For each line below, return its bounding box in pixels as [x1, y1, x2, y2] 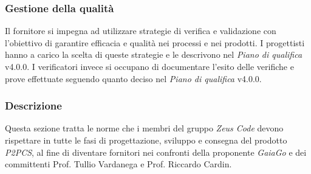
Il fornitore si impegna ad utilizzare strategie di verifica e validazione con [5, 24, 276, 37]
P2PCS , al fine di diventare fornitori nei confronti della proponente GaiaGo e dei [5, 145, 307, 158]
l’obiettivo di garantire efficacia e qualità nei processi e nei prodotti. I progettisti [5, 36, 305, 49]
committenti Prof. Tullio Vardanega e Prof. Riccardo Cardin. [5, 158, 232, 170]
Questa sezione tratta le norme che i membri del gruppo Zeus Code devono [5, 122, 284, 134]
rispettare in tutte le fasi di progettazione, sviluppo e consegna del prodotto [5, 134, 287, 146]
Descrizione [5, 98, 62, 113]
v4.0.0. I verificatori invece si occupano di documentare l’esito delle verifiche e [5, 60, 294, 72]
